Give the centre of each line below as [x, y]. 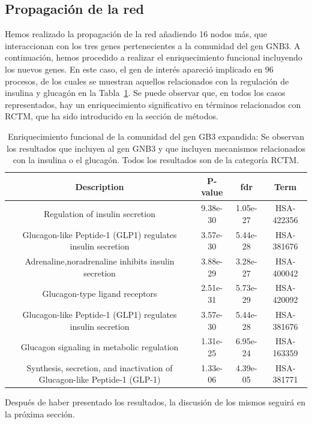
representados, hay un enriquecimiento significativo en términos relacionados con [153, 104]
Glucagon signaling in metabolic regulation [100, 347]
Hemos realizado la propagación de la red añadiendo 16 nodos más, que [136, 34]
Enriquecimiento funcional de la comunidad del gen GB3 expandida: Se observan [156, 136]
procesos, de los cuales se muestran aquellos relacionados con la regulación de [147, 81]
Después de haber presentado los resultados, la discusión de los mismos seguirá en [155, 402]
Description [100, 186]
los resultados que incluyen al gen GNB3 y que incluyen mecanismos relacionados [156, 148]
